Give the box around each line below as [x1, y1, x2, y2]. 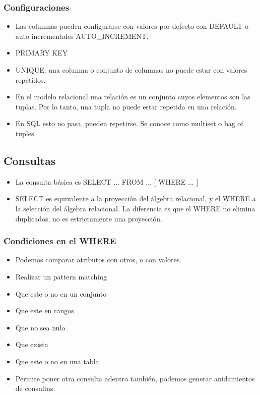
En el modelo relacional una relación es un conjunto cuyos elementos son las [15, 91, 250, 102]
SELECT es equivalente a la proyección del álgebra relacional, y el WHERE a [15, 193, 256, 204]
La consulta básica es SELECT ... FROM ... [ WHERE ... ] [15, 176, 199, 187]
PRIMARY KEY [15, 47, 68, 58]
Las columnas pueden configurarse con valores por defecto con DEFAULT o [15, 21, 249, 31]
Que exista [15, 339, 48, 350]
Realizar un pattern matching [15, 271, 107, 281]
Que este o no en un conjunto [15, 288, 107, 299]
